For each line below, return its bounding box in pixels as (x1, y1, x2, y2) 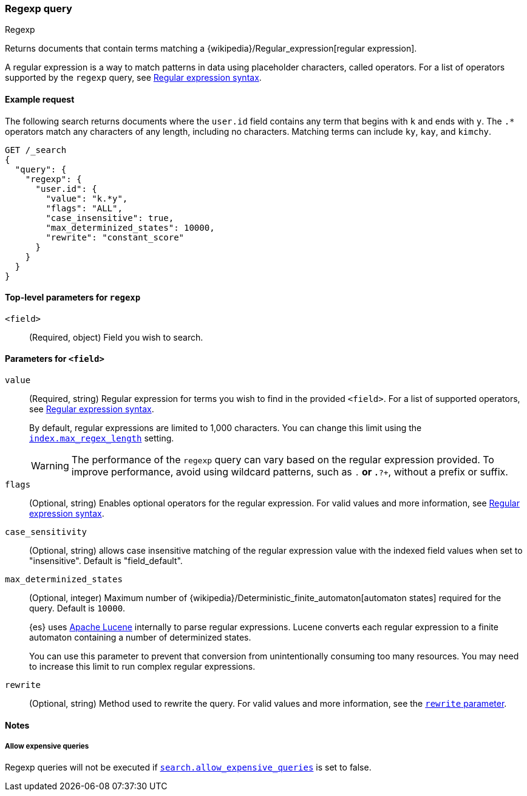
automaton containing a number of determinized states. (29, 632, 251, 643)
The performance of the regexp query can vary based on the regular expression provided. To (71, 454, 494, 466)
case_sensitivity (5, 527, 87, 537)
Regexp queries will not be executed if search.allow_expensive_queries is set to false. (5, 762, 372, 773)
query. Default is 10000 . (29, 603, 126, 614)
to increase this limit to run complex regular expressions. (29, 661, 256, 672)
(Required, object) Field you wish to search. (29, 332, 203, 342)
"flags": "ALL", (46, 203, 123, 213)
